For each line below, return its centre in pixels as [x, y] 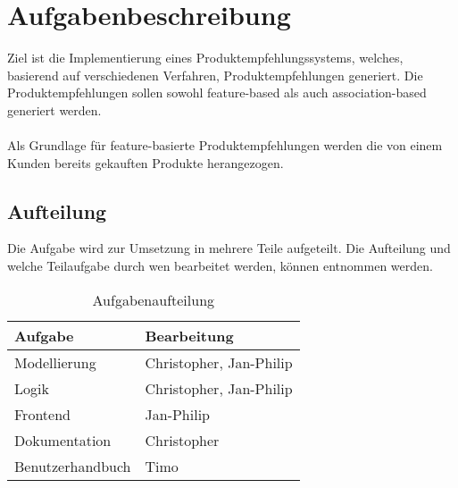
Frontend [42, 414]
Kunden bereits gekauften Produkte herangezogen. [146, 162]
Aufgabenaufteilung [154, 299]
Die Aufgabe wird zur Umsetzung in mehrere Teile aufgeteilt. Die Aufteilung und [229, 248]
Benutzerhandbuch [73, 466]
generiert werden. [54, 109]
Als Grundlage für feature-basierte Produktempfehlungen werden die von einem [225, 145]
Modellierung [55, 362]
